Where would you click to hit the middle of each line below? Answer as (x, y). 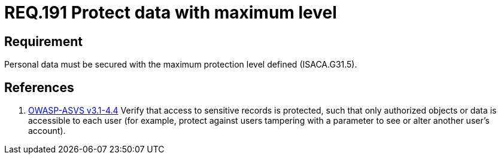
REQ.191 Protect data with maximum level (171, 13)
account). (47, 131)
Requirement (44, 41)
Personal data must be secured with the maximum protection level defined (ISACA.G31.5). (181, 65)
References (39, 87)
